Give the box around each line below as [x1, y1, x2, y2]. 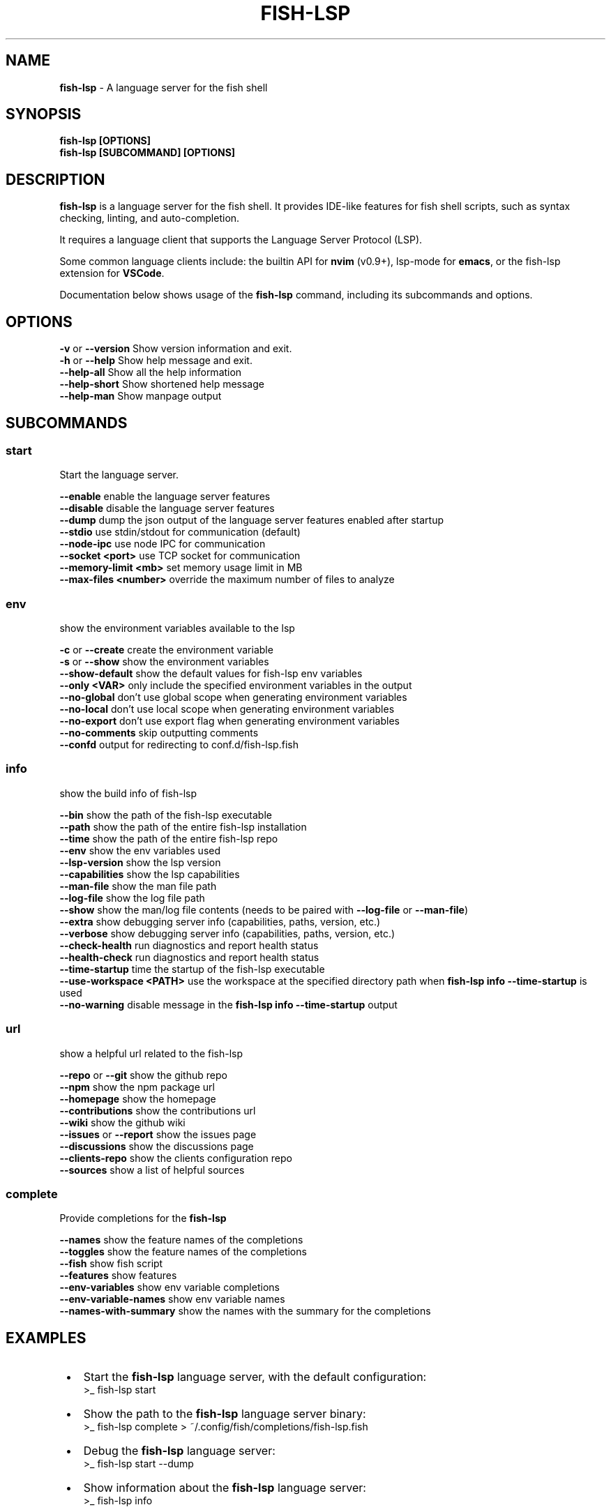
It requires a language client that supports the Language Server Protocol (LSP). [59, 234, 423, 246]
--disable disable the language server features [59, 502, 275, 515]
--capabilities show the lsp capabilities [59, 868, 240, 880]
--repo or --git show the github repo [59, 1068, 227, 1081]
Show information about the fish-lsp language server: [83, 1481, 366, 1495]
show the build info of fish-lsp [59, 787, 197, 799]
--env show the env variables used [59, 844, 221, 856]
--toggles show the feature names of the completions [59, 1246, 307, 1258]
